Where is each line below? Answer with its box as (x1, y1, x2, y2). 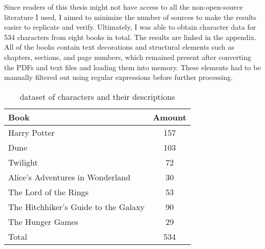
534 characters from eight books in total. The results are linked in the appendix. (4, 31, 257, 42)
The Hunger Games (8, 215, 78, 227)
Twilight (8, 156, 38, 168)
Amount (153, 111, 187, 123)
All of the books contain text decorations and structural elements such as (4, 42, 234, 52)
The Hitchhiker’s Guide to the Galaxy (8, 200, 145, 213)
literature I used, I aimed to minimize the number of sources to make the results (4, 11, 257, 22)
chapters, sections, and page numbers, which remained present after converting (4, 51, 252, 62)
